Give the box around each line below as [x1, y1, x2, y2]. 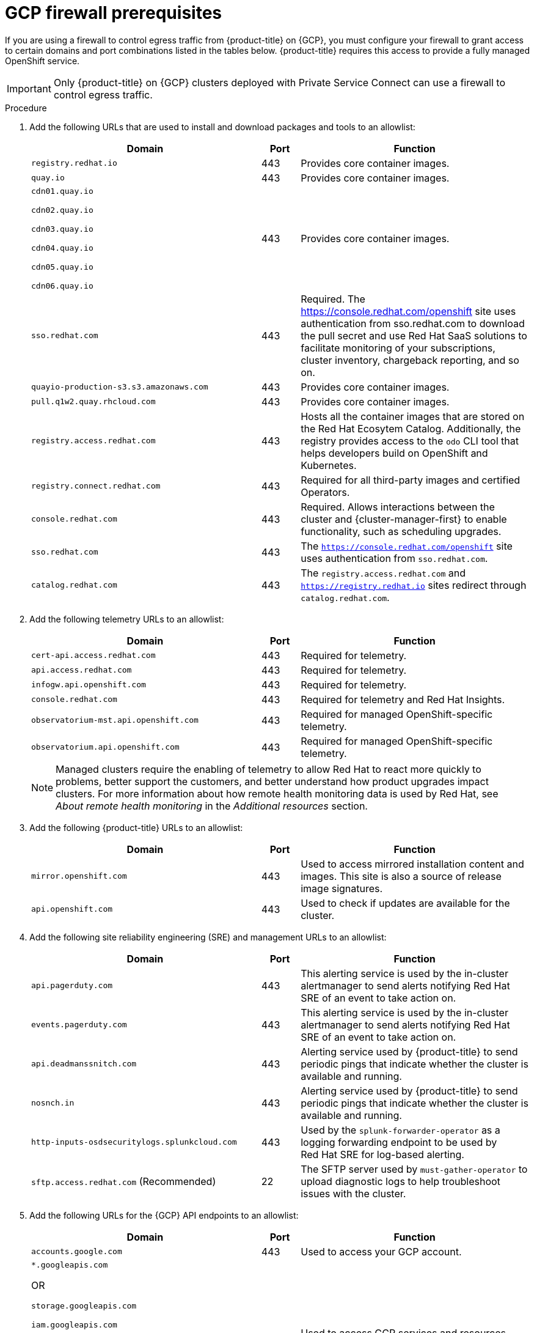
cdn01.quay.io [31, 186, 93, 196]
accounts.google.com [31, 1247, 122, 1257]
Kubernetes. [301, 459, 357, 471]
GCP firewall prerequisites [5, 2, 222, 23]
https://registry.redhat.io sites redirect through [301, 578, 527, 591]
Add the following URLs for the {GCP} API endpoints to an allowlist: [29, 1209, 299, 1220]
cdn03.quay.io [31, 224, 93, 234]
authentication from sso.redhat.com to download [301, 317, 525, 330]
